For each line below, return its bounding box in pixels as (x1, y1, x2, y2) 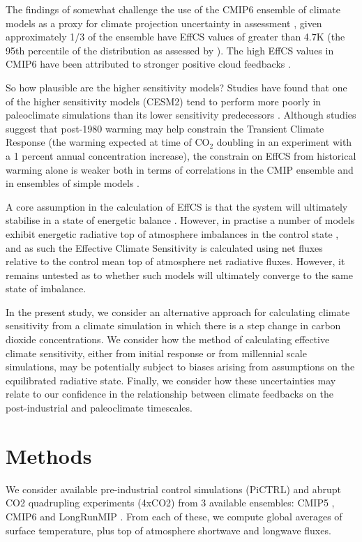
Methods (6, 441, 92, 469)
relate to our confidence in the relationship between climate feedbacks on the (6, 386, 334, 401)
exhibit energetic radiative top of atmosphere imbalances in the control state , (6, 226, 339, 241)
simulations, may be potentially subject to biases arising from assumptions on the (6, 359, 355, 374)
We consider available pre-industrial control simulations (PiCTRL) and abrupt (6, 481, 342, 496)
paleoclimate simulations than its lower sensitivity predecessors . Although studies (6, 107, 356, 122)
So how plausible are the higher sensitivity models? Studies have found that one (6, 80, 347, 94)
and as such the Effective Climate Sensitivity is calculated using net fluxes (6, 240, 323, 255)
